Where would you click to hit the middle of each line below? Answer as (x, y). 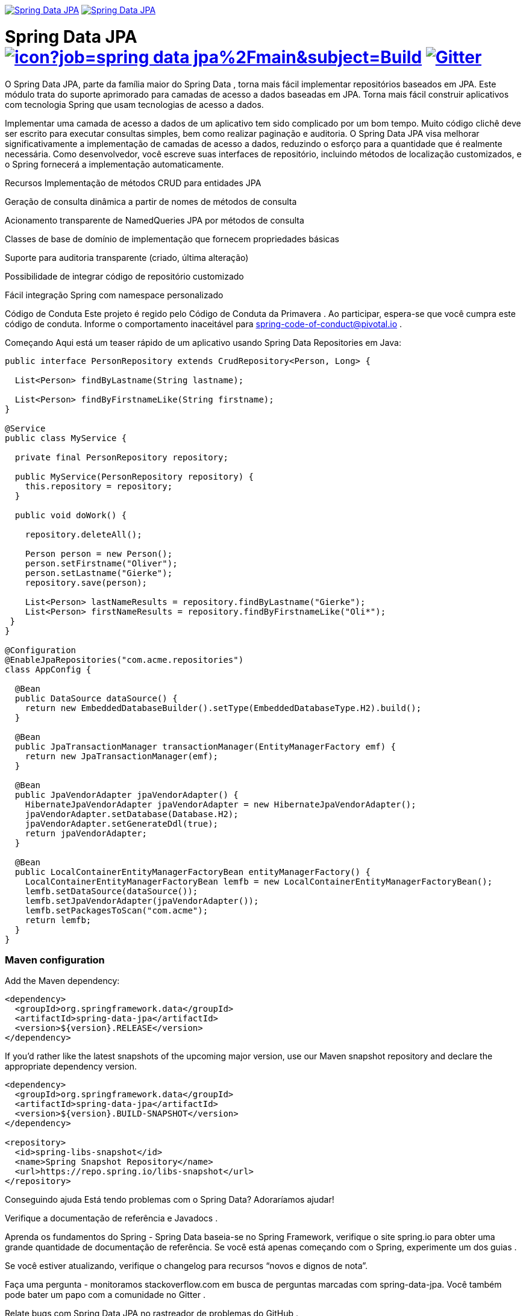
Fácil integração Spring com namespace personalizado (114, 295)
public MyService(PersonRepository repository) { (134, 476)
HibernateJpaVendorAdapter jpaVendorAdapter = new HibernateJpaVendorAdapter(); (221, 804)
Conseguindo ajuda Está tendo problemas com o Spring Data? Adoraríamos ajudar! (170, 1200)
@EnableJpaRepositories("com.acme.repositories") (124, 660)
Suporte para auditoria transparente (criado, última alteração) (127, 257)
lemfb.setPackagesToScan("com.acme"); (117, 910)
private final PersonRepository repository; (121, 457)
